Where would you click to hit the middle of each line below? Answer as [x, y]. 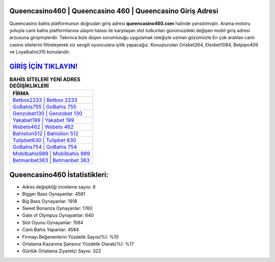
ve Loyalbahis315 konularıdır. [40, 52]
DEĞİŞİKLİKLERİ [29, 86]
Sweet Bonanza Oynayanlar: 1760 [57, 208]
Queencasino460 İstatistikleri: [59, 175]
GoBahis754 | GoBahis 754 [45, 147]
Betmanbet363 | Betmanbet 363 [51, 161]
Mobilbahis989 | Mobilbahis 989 [51, 154]
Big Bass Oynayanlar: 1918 [50, 201]
